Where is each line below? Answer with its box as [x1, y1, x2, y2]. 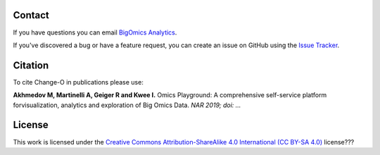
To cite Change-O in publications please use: [13, 77, 144, 86]
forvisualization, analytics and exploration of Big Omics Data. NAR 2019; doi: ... [13, 101, 241, 109]
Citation [13, 59, 49, 71]
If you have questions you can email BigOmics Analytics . [13, 28, 177, 37]
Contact [13, 9, 49, 21]
